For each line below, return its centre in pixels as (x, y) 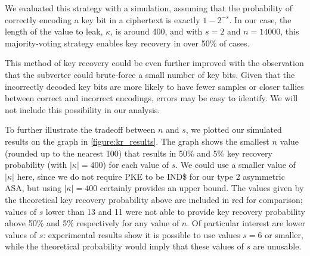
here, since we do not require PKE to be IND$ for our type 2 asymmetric (151, 176)
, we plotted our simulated (234, 129)
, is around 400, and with (156, 31)
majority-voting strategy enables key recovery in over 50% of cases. (127, 43)
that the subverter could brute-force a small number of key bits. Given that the (150, 74)
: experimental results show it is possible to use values (142, 234)
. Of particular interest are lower (246, 223)
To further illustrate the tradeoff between (80, 129)
